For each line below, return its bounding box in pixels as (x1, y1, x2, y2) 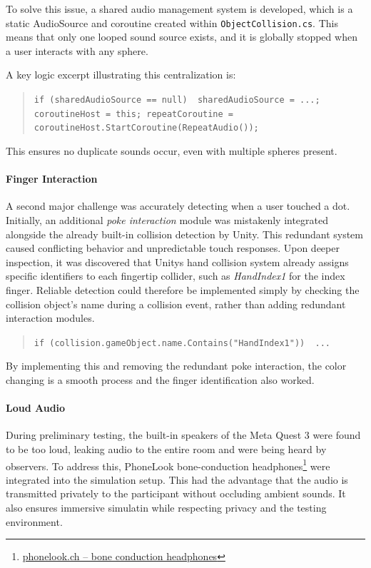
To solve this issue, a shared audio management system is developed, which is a (6, 1, 353, 16)
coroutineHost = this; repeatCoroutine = (34, 108, 233, 119)
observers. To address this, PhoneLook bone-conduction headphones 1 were (6, 456, 330, 473)
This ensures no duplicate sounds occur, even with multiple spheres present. (6, 143, 337, 158)
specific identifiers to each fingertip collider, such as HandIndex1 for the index (6, 268, 345, 283)
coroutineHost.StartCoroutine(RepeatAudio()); (34, 123, 259, 133)
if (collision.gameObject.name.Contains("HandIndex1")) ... (34, 338, 331, 348)
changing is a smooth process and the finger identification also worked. (6, 372, 315, 387)
